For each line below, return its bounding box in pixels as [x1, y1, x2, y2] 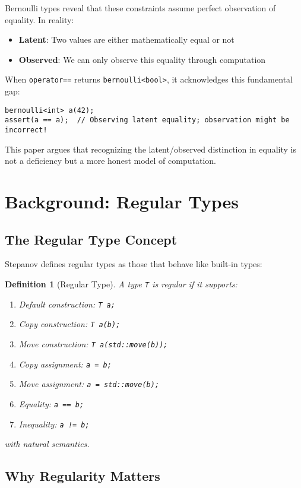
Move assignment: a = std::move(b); [18, 378, 160, 390]
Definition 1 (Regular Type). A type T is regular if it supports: [5, 277, 237, 290]
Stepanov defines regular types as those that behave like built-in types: [5, 258, 262, 270]
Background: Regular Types [5, 189, 239, 213]
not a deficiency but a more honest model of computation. [5, 154, 216, 167]
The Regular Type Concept [5, 230, 178, 248]
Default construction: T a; [18, 297, 115, 310]
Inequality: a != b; [18, 417, 90, 430]
